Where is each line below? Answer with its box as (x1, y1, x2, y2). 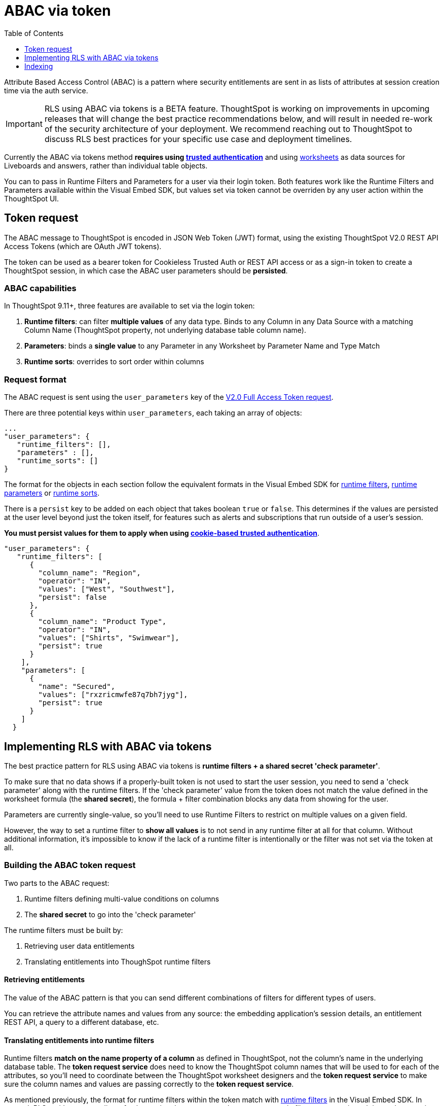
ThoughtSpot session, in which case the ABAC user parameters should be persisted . (4, 266, 288, 275)
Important (6, 118, 43, 129)
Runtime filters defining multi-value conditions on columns (24, 894, 219, 903)
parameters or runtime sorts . (4, 489, 100, 498)
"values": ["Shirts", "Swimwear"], (38, 634, 179, 642)
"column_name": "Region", (38, 569, 141, 577)
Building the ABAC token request (4, 860, 136, 871)
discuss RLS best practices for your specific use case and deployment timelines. (44, 133, 352, 144)
